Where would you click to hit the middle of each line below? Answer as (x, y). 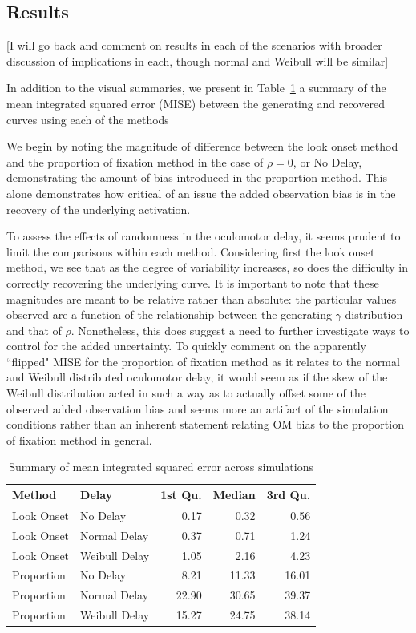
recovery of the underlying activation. (99, 209)
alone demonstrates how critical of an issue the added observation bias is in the (201, 193)
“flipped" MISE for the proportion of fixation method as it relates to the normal (203, 361)
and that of (34, 330)
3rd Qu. (289, 495)
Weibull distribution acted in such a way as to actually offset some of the (186, 393)
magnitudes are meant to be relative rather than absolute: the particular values (202, 298)
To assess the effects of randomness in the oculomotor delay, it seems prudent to (204, 236)
